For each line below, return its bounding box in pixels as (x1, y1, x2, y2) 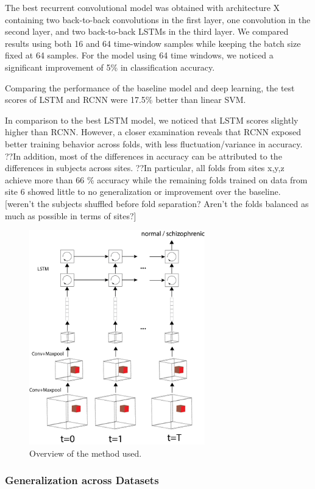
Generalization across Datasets (5, 473, 159, 488)
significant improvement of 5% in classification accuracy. (5, 60, 215, 73)
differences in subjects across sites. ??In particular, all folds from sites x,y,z (5, 161, 285, 174)
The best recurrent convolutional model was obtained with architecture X (5, 1, 280, 13)
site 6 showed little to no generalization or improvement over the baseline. (5, 185, 281, 198)
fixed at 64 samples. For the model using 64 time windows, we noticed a (5, 49, 274, 62)
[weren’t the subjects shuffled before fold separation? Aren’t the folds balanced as (5, 197, 309, 209)
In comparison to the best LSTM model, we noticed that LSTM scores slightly (5, 113, 299, 126)
